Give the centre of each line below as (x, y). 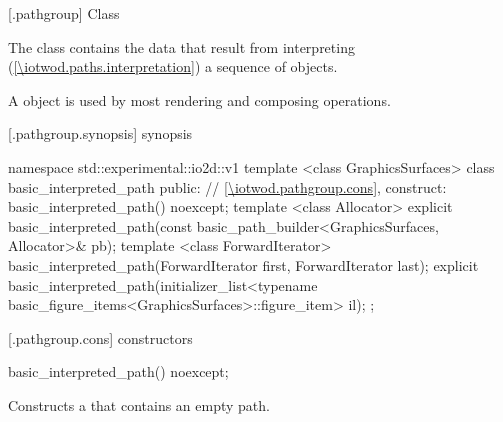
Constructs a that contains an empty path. (139, 404)
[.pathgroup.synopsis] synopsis (100, 133)
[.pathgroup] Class (64, 13)
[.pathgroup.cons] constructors (100, 337)
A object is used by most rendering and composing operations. (199, 99)
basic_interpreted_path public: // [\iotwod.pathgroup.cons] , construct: (227, 186)
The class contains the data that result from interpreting (181, 46)
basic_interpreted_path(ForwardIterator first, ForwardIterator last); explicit (243, 264)
